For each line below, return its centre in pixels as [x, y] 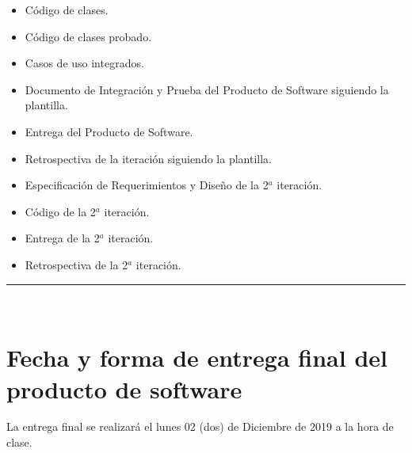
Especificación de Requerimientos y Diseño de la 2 [147, 185]
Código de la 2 [60, 211]
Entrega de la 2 [62, 238]
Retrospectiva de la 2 [76, 264]
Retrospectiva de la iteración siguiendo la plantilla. [148, 158]
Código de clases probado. [88, 36]
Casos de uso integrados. [84, 63]
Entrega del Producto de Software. [109, 131]
